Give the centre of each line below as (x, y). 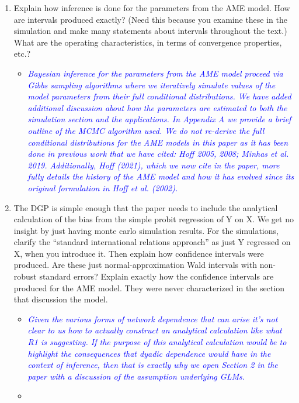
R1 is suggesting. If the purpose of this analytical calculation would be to (157, 342)
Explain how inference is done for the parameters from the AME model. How (152, 8)
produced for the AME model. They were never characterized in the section (149, 287)
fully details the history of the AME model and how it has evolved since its (161, 176)
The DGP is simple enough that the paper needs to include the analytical (146, 207)
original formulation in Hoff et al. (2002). (103, 187)
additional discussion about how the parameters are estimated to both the (157, 107)
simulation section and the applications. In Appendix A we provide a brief (159, 119)
